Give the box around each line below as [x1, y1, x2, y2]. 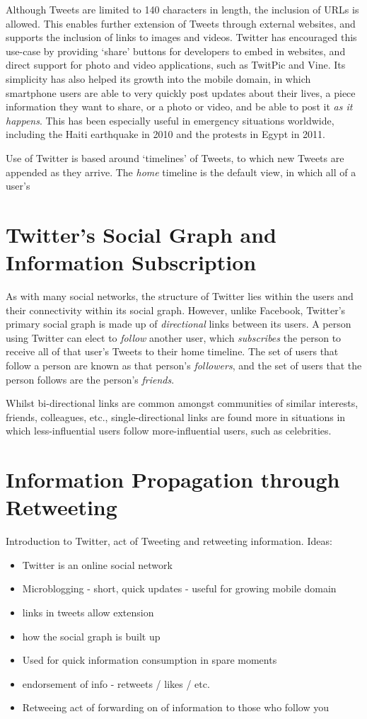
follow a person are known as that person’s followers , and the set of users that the [6, 358, 362, 372]
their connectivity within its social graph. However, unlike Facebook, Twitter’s [6, 302, 346, 317]
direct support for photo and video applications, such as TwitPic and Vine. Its [6, 57, 346, 72]
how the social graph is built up [22, 628, 161, 643]
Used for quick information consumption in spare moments [22, 652, 277, 667]
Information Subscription [6, 248, 257, 277]
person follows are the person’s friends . [6, 372, 175, 386]
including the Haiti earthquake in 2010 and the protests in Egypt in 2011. [6, 127, 325, 142]
